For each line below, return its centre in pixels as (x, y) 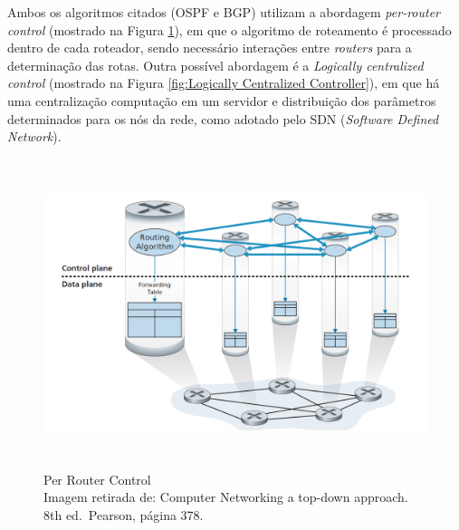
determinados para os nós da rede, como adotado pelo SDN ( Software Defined (223, 118)
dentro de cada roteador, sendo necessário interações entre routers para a (210, 48)
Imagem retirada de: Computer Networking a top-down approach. (226, 497)
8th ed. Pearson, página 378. (124, 514)
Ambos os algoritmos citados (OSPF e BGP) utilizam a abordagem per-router (224, 12)
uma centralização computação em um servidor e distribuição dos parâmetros (222, 100)
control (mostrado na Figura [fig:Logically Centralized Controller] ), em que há (224, 83)
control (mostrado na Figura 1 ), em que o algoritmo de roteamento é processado (229, 29)
